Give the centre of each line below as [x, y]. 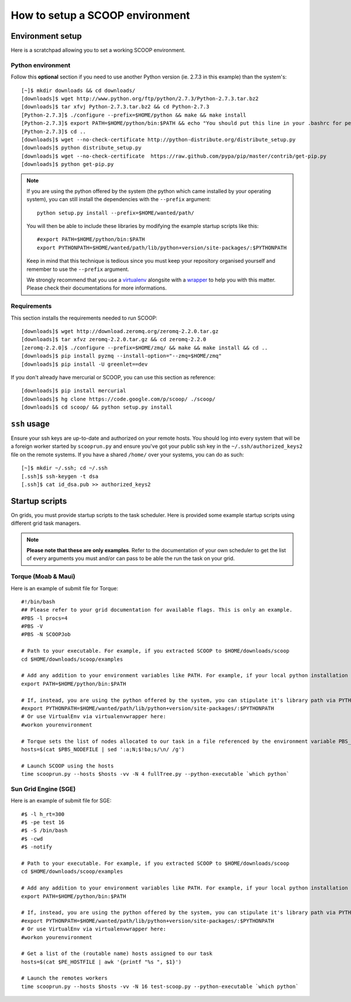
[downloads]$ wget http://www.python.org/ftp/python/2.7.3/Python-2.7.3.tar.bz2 [140, 98]
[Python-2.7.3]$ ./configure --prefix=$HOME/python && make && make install [134, 115]
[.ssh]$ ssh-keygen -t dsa [60, 476]
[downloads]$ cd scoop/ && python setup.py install [97, 407]
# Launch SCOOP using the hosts [68, 766]
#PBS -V [32, 626]
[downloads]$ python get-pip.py [68, 164]
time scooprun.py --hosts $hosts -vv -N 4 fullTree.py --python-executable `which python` [155, 774]
